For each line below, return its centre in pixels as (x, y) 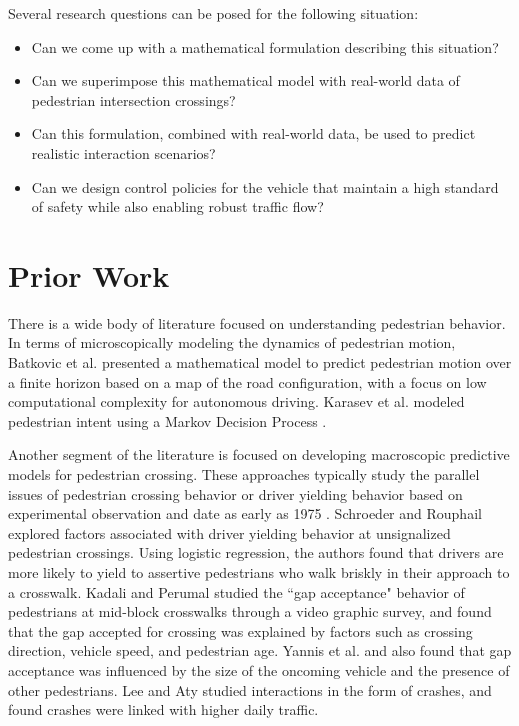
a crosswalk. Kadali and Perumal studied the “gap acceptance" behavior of (236, 591)
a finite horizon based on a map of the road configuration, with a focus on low (247, 381)
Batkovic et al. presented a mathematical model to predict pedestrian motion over (260, 362)
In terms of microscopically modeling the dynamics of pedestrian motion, (232, 342)
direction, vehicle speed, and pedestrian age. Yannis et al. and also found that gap (260, 650)
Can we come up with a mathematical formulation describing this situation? (265, 46)
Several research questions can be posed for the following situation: (213, 13)
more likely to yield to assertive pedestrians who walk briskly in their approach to (259, 572)
